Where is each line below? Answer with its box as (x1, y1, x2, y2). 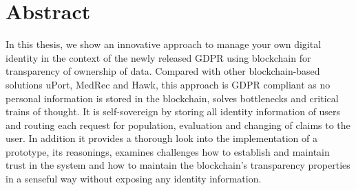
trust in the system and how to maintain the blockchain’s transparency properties (6, 158, 350, 172)
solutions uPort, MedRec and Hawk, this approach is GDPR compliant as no (6, 77, 331, 91)
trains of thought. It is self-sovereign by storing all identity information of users (6, 104, 341, 119)
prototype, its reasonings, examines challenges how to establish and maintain (6, 144, 330, 158)
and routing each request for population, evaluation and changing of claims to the (6, 117, 350, 132)
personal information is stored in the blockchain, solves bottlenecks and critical (6, 91, 339, 105)
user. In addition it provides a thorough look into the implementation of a (6, 131, 317, 145)
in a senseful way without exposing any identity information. (6, 171, 262, 186)
